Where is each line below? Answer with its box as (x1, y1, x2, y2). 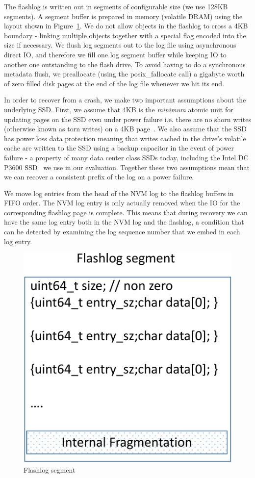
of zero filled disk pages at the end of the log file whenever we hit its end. (4, 78, 225, 88)
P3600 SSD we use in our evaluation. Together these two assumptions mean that (4, 162, 250, 172)
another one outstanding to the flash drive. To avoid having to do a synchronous (4, 59, 246, 69)
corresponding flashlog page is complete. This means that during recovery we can (4, 207, 248, 217)
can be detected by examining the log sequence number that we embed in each (4, 226, 240, 237)
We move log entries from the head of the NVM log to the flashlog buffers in (4, 188, 234, 198)
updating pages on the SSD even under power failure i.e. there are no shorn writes (4, 114, 251, 124)
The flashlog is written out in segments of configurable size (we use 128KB (4, 1, 228, 11)
